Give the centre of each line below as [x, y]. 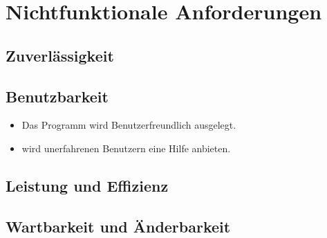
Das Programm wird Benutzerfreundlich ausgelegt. [129, 125]
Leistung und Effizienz [87, 185]
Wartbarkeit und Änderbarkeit [118, 226]
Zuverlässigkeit [60, 55]
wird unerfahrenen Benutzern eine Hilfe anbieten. [126, 148]
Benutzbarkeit [57, 96]
